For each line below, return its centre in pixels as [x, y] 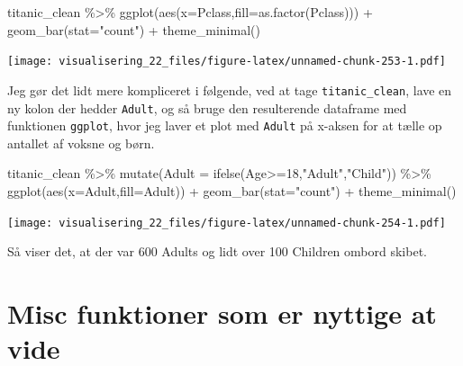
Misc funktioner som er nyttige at [222, 313]
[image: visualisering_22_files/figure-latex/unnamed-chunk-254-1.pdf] [227, 223]
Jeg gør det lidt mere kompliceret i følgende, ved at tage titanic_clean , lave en [230, 89]
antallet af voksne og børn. [81, 143]
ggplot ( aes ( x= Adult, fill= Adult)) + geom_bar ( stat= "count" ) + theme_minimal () [232, 191]
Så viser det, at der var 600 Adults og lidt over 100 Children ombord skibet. [217, 251]
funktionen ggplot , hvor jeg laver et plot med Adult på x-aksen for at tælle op [225, 125]
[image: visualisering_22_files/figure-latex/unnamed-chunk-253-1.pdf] [227, 62]
